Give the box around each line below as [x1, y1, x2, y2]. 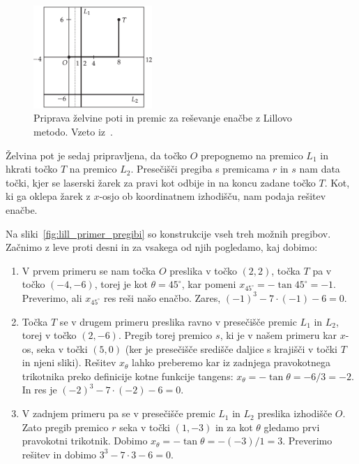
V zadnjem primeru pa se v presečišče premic [22, 406, 215, 421]
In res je [22, 382, 57, 397]
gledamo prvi [263, 419, 320, 434]
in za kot [215, 419, 253, 434]
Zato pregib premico [22, 419, 109, 434]
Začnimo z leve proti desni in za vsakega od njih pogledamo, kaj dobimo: [6, 240, 318, 254]
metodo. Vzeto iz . [33, 124, 113, 138]
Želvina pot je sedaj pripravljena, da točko [6, 147, 187, 162]
